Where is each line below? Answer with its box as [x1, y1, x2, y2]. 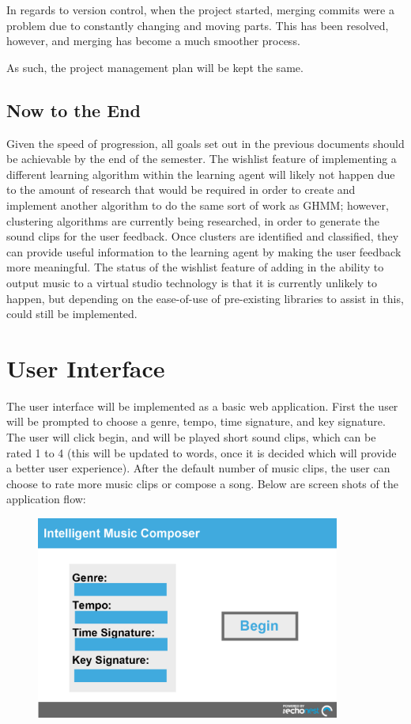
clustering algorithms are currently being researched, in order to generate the [6, 212, 379, 229]
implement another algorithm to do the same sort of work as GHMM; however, [6, 196, 389, 213]
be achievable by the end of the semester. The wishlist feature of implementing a [6, 150, 397, 167]
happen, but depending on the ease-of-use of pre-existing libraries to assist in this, [6, 290, 404, 306]
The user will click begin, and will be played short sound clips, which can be [6, 429, 376, 445]
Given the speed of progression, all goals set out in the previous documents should [6, 135, 405, 151]
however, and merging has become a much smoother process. [6, 32, 300, 49]
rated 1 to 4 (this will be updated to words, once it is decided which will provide [6, 444, 397, 461]
